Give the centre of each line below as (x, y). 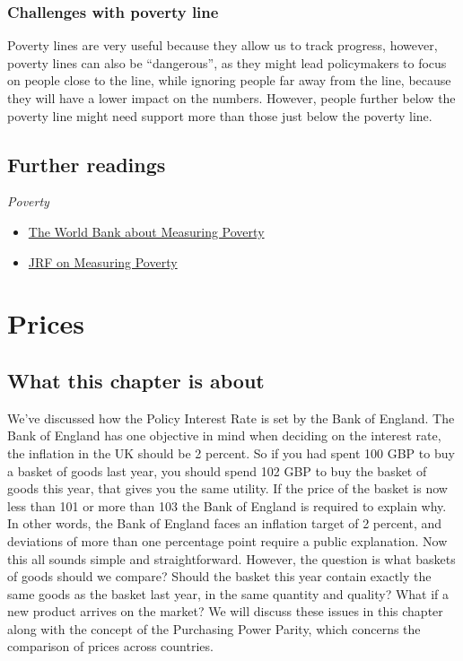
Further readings (87, 164)
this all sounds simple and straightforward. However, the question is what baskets (231, 558)
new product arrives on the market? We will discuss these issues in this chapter (225, 611)
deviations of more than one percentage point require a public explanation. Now (227, 540)
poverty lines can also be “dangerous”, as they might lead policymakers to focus (227, 62)
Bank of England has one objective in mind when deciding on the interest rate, (224, 435)
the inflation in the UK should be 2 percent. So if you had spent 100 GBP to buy (231, 452)
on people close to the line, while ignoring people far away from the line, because (229, 80)
